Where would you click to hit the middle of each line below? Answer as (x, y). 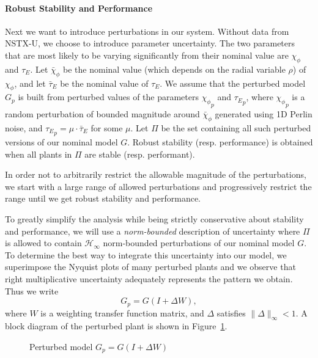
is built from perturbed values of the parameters (109, 97)
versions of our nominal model (61, 142)
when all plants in (39, 154)
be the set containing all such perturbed (236, 127)
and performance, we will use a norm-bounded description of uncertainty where (153, 231)
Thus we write (32, 290)
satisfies (231, 312)
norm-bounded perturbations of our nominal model (199, 243)
